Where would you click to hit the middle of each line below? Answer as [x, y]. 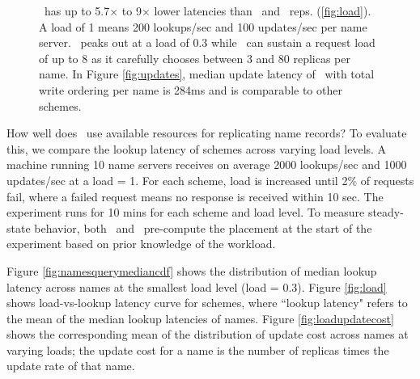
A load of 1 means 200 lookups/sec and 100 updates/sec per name [203, 26]
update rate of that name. [71, 366]
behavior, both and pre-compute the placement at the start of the [203, 227]
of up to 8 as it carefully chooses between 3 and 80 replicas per [195, 58]
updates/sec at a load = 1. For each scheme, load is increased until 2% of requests [210, 180]
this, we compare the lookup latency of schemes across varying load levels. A [197, 148]
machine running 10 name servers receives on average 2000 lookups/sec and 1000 [207, 164]
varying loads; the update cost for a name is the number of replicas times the [198, 350]
